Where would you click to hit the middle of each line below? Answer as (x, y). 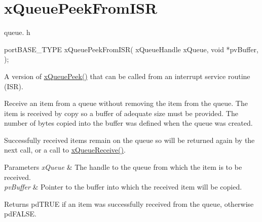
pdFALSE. (21, 214)
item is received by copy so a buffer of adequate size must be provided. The (121, 113)
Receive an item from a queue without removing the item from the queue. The (126, 103)
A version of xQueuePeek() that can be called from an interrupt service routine (127, 76)
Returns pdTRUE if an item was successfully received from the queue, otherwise (129, 203)
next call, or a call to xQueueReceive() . (65, 150)
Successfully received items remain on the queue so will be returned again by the (129, 140)
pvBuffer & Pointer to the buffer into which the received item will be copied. (123, 187)
